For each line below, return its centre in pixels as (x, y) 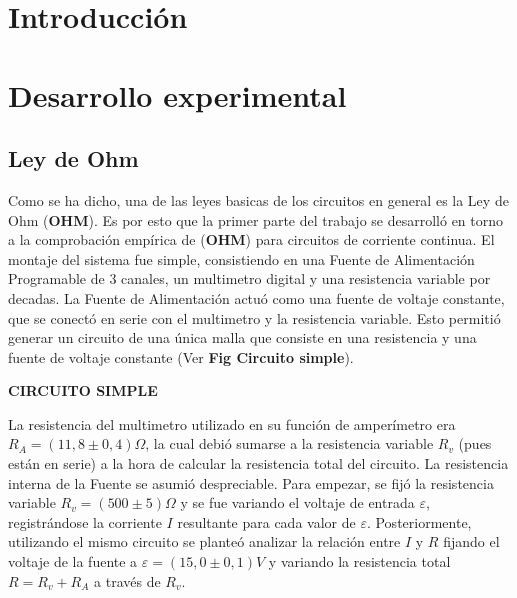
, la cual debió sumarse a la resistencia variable (289, 443)
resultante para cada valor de (266, 521)
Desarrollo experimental (177, 94)
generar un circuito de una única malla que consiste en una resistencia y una (242, 337)
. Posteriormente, (419, 521)
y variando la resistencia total (359, 561)
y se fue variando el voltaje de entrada (297, 502)
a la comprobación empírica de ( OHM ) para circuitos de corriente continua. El (251, 239)
